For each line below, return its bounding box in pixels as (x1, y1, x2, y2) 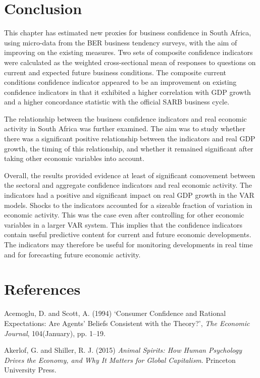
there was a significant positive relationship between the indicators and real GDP (4, 133, 255, 144)
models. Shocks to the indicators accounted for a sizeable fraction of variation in (4, 199, 252, 210)
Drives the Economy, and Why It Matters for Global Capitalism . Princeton (4, 354, 236, 365)
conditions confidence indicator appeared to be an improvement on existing (4, 77, 237, 87)
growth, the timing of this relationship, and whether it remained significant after (4, 143, 253, 153)
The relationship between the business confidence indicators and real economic (4, 113, 247, 124)
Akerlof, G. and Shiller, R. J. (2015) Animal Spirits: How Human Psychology (4, 345, 242, 355)
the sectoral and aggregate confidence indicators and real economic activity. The (4, 180, 252, 190)
